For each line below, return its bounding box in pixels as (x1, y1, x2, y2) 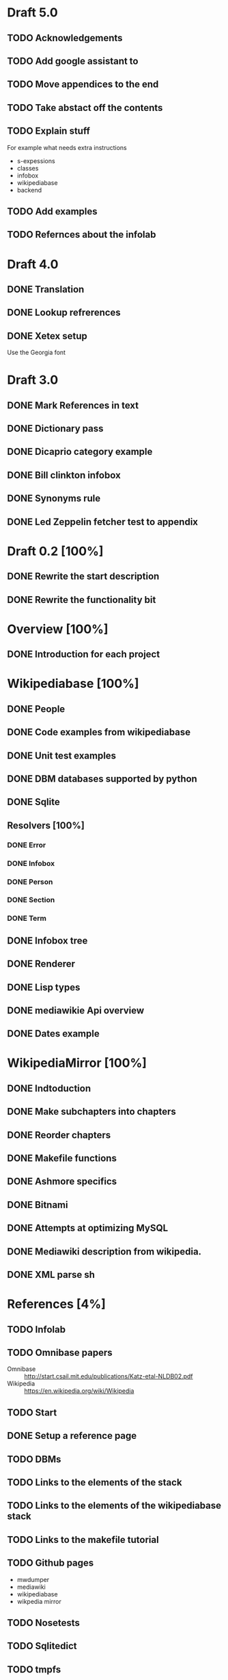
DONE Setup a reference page (7, 1430, 137, 1442)
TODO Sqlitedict (7, 1640, 77, 1652)
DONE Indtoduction (7, 1083, 91, 1094)
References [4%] (7, 1296, 106, 1312)
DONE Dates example (7, 1028, 100, 1039)
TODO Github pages (7, 1557, 94, 1569)
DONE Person (7, 877, 53, 887)
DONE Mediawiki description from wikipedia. (7, 1246, 202, 1257)
